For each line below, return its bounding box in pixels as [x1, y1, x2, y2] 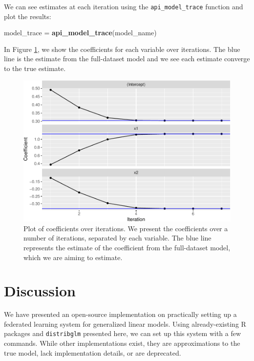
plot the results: [4, 11, 51, 21]
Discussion [4, 281, 76, 301]
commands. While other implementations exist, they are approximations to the [4, 338, 240, 348]
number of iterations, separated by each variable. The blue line [23, 233, 212, 243]
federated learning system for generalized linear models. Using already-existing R [4, 318, 246, 329]
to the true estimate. [4, 63, 66, 73]
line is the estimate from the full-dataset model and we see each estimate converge [4, 53, 250, 64]
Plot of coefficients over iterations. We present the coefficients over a [23, 223, 228, 233]
